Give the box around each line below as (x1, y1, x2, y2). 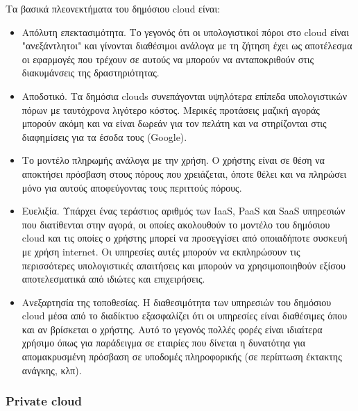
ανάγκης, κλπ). (22, 362, 82, 377)
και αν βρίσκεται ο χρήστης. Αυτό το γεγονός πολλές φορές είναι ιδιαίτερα (22, 321, 323, 336)
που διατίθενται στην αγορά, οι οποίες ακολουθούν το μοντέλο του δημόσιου (22, 217, 330, 231)
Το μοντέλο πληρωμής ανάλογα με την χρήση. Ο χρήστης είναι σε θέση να (22, 153, 325, 167)
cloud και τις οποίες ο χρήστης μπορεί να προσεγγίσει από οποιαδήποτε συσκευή (22, 230, 348, 245)
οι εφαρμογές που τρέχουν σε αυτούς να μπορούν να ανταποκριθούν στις (22, 51, 314, 66)
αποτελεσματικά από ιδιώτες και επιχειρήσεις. (22, 271, 205, 286)
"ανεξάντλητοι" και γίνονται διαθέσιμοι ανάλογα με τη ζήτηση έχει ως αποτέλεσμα (22, 38, 352, 53)
